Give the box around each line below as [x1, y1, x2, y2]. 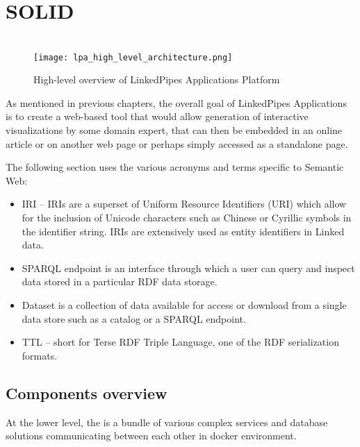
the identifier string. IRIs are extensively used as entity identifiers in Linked [22, 223, 345, 238]
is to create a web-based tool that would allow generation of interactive [6, 109, 309, 124]
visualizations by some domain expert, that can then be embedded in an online [6, 123, 343, 137]
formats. [22, 348, 58, 362]
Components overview [6, 382, 167, 403]
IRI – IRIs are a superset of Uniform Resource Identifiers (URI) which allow [22, 196, 347, 211]
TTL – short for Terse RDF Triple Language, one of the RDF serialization [22, 335, 339, 349]
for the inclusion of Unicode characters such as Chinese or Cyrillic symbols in [22, 210, 352, 224]
